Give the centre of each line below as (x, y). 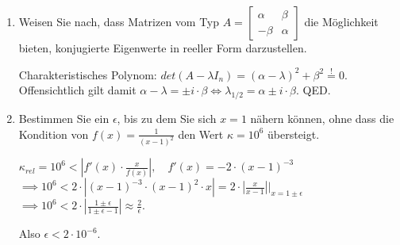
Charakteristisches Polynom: (88, 74)
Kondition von (54, 134)
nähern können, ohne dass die (322, 118)
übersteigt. (294, 134)
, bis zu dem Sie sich (167, 118)
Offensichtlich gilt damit (77, 90)
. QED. (313, 90)
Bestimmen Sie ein (64, 118)
